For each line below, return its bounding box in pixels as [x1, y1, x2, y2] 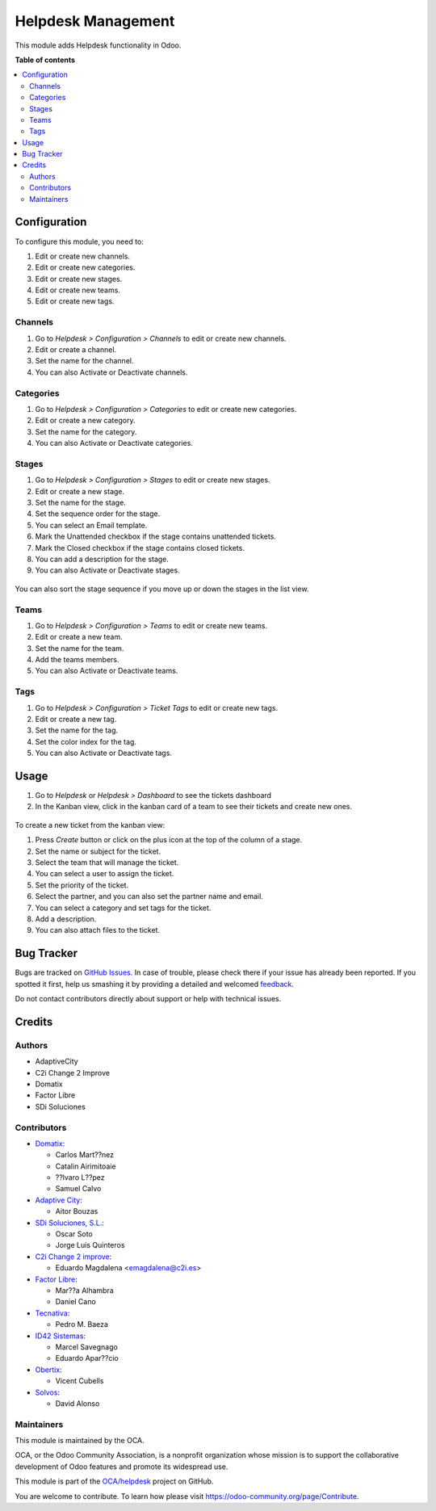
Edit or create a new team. [35, 632, 123, 642]
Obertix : [35, 1365, 62, 1375]
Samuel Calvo [55, 1184, 102, 1194]
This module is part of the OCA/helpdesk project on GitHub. [15, 1476, 214, 1486]
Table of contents [15, 55, 76, 65]
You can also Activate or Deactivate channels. [35, 367, 188, 377]
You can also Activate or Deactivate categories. [35, 439, 194, 448]
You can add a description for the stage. [35, 554, 170, 564]
